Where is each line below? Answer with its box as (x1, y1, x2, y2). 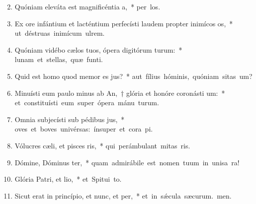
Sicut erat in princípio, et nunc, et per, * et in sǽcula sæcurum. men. (14, 190, 232, 201)
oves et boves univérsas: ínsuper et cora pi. (14, 124, 153, 134)
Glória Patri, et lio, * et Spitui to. (14, 174, 122, 184)
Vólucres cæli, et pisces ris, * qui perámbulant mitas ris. (14, 140, 190, 150)
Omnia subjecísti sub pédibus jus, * (14, 114, 125, 124)
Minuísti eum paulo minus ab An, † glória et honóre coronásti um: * (14, 87, 225, 98)
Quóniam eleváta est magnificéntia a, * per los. (14, 1, 161, 11)
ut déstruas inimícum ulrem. (14, 28, 105, 38)
